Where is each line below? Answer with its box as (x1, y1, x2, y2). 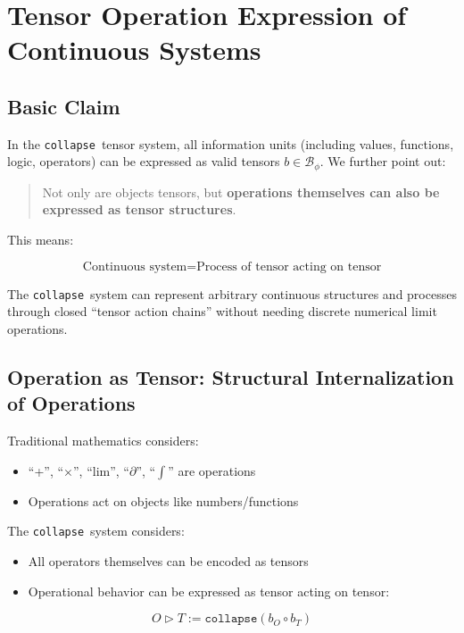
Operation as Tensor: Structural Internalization (7, 362, 454, 390)
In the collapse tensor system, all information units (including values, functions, (7, 134, 454, 153)
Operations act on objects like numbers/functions (28, 491, 299, 510)
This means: (7, 230, 74, 249)
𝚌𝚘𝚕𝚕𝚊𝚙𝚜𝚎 (204, 612, 258, 626)
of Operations (7, 389, 136, 417)
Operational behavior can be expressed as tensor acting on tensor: (28, 581, 390, 600)
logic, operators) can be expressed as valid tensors (7, 152, 280, 171)
